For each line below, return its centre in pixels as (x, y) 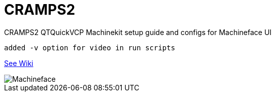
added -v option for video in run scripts (90, 47)
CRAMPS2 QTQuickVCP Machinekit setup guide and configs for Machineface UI (138, 32)
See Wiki (19, 63)
